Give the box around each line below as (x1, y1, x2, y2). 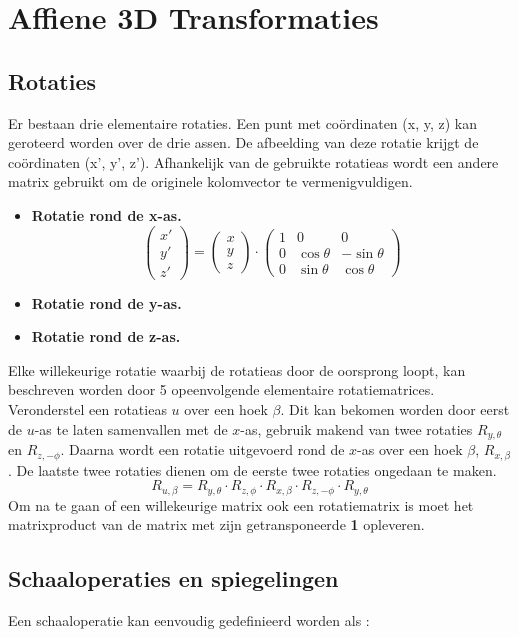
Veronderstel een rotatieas (8, 399, 167, 420)
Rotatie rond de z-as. (31, 326, 181, 347)
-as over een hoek (357, 439, 463, 460)
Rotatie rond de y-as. (31, 292, 182, 313)
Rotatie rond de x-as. (31, 204, 182, 225)
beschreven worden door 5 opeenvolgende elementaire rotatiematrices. (8, 379, 435, 400)
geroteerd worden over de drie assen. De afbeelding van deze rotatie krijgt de (8, 132, 479, 153)
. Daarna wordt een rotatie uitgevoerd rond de (60, 439, 345, 460)
